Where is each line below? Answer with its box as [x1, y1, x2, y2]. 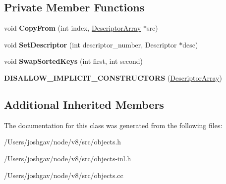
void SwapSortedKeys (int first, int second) [4, 56, 143, 66]
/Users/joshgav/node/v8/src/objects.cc [4, 170, 123, 180]
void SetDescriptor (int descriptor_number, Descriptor [4, 39, 177, 49]
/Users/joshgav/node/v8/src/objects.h [4, 137, 121, 147]
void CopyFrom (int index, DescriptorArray [4, 23, 141, 33]
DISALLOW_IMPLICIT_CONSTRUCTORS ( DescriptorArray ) [4, 72, 222, 83]
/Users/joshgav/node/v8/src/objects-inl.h [4, 153, 131, 163]
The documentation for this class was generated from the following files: [4, 120, 223, 130]
